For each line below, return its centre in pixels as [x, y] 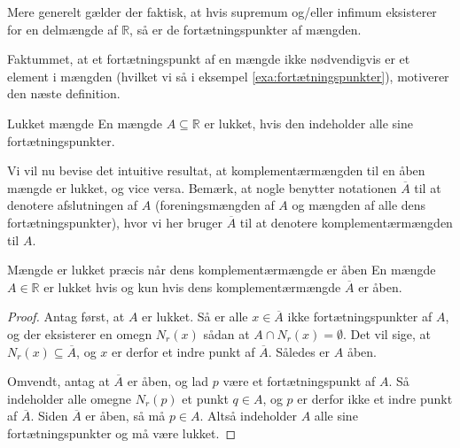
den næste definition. [64, 93]
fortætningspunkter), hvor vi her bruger [115, 222]
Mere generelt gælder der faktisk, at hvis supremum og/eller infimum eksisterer [222, 12]
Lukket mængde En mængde [85, 123]
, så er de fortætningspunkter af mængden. [246, 29]
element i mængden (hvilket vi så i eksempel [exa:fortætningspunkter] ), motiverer [228, 76]
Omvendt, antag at [58, 381]
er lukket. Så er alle [195, 317]
